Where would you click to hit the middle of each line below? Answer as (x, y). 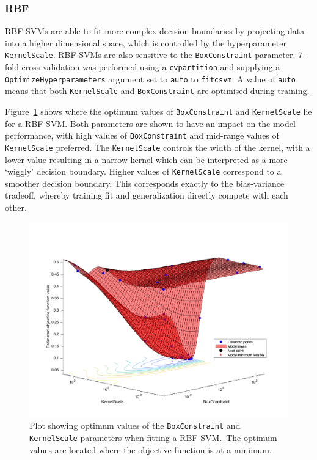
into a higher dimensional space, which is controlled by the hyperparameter (146, 42)
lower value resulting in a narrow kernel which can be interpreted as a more (146, 159)
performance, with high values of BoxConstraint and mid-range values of (142, 135)
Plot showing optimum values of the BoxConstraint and (135, 425)
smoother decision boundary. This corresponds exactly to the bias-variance (145, 183)
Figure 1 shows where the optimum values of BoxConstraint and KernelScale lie (158, 111)
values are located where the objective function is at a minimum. (151, 449)
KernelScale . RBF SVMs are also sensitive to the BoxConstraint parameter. (150, 55)
